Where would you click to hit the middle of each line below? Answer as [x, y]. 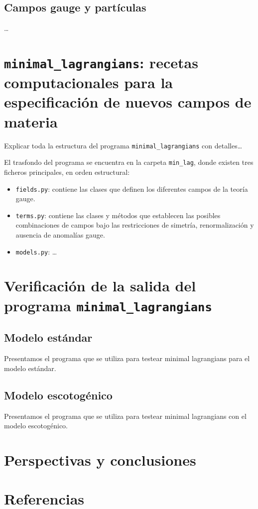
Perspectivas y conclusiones [100, 459]
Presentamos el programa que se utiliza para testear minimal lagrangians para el [127, 358]
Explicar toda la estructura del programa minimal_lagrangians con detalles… [123, 145]
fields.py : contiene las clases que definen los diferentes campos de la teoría [132, 189]
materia [31, 121]
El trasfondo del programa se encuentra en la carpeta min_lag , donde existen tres [129, 162]
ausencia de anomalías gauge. [60, 235]
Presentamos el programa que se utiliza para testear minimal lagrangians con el [125, 416]
